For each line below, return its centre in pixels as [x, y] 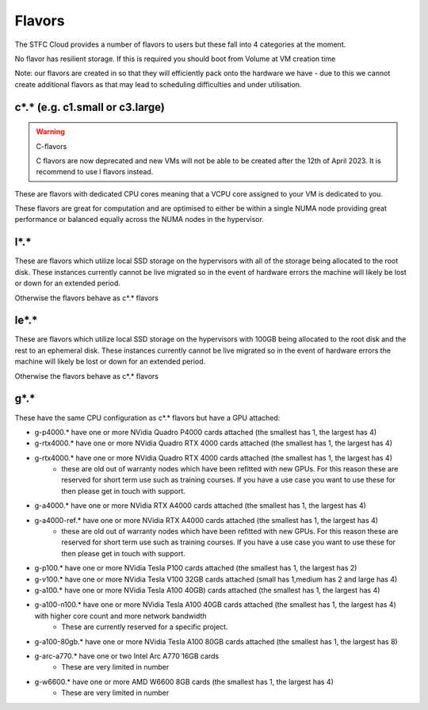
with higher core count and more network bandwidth [120, 616]
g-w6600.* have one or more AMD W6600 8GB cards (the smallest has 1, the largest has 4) [184, 681]
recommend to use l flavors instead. [95, 172]
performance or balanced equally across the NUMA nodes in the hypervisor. [139, 219]
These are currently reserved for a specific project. [145, 627]
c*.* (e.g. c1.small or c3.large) [90, 107]
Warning [50, 132]
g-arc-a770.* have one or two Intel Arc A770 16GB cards [127, 656]
